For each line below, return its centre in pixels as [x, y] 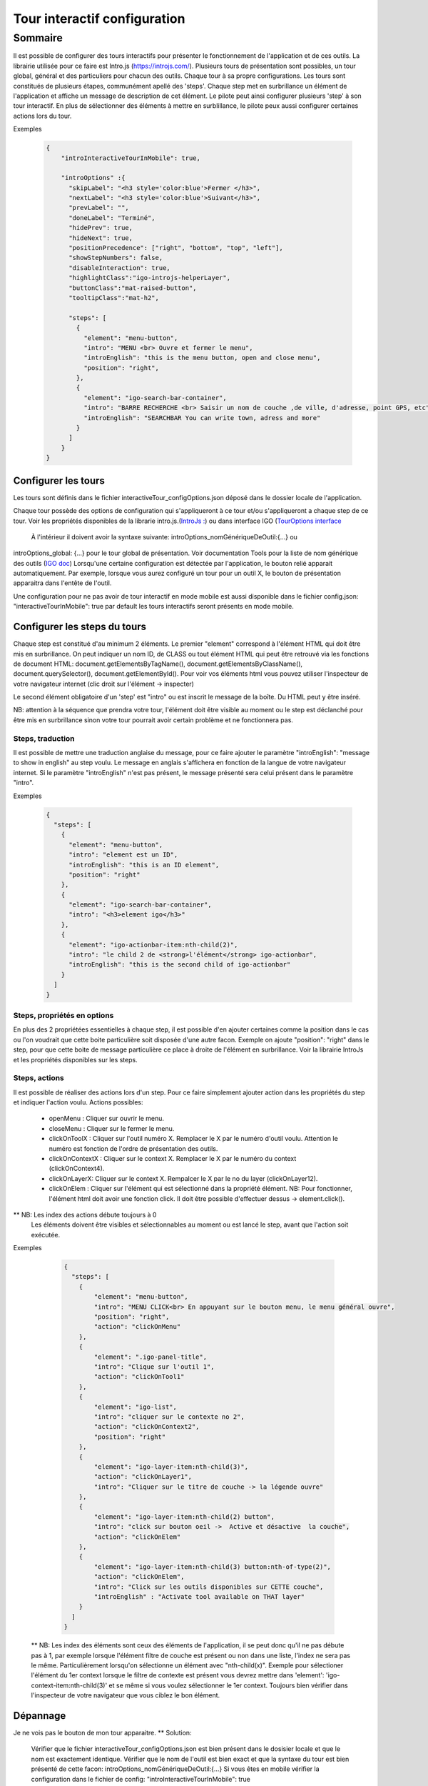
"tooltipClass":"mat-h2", [114, 298]
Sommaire [38, 38]
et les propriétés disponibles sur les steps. [76, 1059]
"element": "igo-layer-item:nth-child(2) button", [184, 1517]
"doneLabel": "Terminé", [112, 218]
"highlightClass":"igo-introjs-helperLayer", [150, 278]
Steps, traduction [44, 738]
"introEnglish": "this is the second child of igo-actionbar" [180, 965]
